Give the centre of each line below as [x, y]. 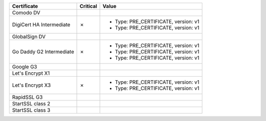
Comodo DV [26, 13]
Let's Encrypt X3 [32, 85]
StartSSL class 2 [31, 104]
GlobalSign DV [29, 37]
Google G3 [25, 67]
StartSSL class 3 [31, 110]
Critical [88, 6]
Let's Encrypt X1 [31, 73]
